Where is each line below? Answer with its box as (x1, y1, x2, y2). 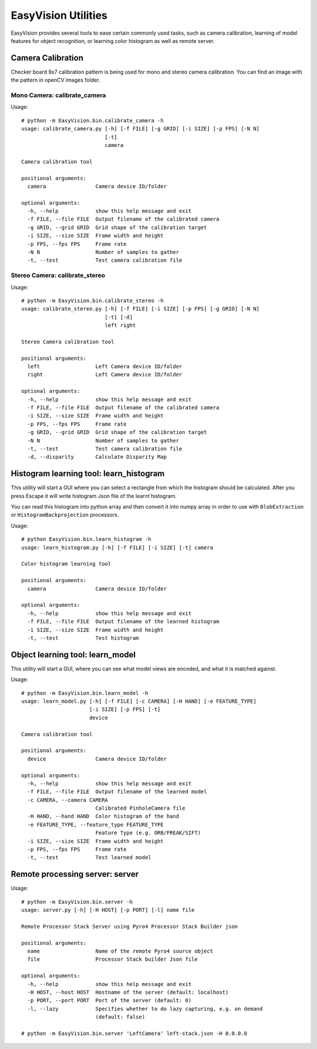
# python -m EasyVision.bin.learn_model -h (21, 690, 149, 696)
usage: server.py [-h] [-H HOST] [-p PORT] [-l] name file (21, 907, 195, 914)
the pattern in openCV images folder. (11, 76, 100, 83)
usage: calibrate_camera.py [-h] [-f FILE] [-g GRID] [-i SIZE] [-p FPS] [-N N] (21, 125, 260, 132)
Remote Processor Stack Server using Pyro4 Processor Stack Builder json (21, 923, 238, 930)
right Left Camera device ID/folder (27, 371, 183, 378)
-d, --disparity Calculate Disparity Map (27, 453, 167, 460)
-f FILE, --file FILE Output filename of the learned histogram (27, 618, 220, 625)
